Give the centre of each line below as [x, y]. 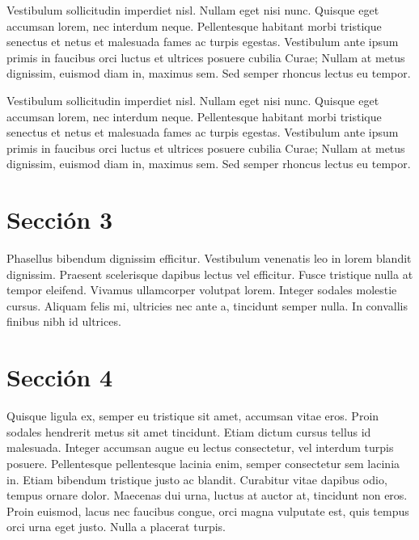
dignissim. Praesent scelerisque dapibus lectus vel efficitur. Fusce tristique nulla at [210, 274]
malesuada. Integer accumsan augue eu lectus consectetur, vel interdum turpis [200, 447]
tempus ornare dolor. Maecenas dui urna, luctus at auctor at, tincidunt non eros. [207, 495]
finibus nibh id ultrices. [64, 321]
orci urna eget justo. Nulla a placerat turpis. [116, 527]
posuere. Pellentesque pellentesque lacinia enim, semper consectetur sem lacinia [203, 463]
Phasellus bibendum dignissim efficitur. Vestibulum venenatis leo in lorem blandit [209, 258]
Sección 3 [60, 219]
